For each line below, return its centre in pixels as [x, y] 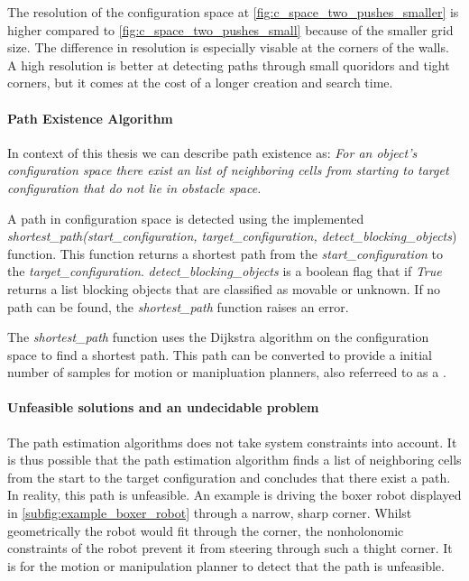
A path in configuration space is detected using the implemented [186, 218]
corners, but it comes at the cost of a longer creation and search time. [200, 83]
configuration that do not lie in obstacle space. [134, 187]
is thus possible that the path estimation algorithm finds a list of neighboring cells [234, 460]
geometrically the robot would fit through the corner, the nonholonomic [206, 530]
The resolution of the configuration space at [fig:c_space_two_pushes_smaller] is [233, 12]
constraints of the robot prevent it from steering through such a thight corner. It [230, 548]
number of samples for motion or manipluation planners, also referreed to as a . [227, 372]
